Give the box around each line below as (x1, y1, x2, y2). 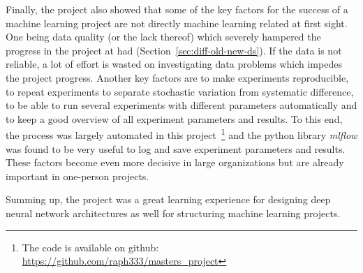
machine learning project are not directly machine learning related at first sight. (6, 15, 348, 30)
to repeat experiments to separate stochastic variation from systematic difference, (6, 84, 354, 98)
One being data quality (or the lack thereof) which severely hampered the (6, 29, 321, 44)
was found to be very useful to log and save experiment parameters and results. (6, 141, 346, 156)
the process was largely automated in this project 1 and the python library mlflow (6, 126, 357, 142)
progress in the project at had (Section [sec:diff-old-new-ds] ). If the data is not (6, 43, 342, 57)
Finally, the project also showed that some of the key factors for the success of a (6, 2, 348, 16)
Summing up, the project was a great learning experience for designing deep (6, 192, 331, 207)
